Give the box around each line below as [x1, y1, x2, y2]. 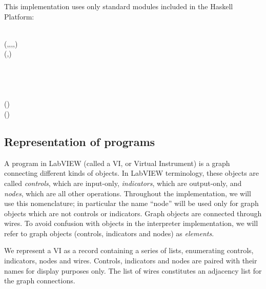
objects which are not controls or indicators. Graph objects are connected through [4, 208, 262, 218]
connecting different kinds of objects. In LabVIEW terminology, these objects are [4, 168, 259, 178]
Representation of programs [4, 133, 155, 149]
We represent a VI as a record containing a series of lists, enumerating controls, [4, 245, 254, 256]
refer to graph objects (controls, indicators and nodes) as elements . [4, 228, 214, 238]
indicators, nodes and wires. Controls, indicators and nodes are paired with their [4, 255, 257, 266]
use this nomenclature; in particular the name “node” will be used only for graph [4, 198, 259, 209]
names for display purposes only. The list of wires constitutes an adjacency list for [4, 265, 262, 276]
